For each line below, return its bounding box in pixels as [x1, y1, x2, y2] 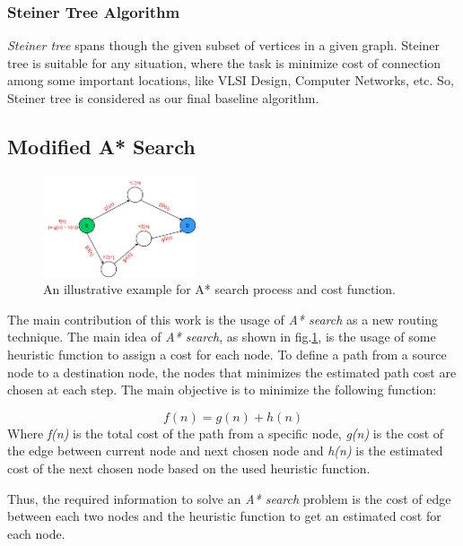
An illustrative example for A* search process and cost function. [43, 280, 396, 299]
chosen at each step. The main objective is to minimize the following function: [7, 380, 437, 399]
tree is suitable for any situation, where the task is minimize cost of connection [7, 53, 441, 72]
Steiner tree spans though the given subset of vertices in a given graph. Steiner [7, 36, 441, 55]
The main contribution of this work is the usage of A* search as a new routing [7, 309, 439, 328]
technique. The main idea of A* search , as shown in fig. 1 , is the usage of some [7, 327, 436, 346]
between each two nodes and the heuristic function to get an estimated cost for [7, 507, 441, 525]
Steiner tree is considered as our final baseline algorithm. [7, 89, 319, 107]
